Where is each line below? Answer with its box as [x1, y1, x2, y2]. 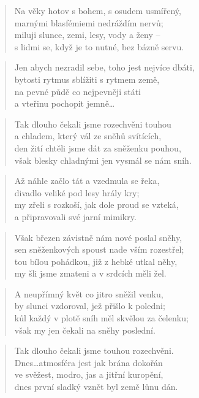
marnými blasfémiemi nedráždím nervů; [14, 16, 163, 29]
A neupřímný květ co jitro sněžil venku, [14, 287, 163, 300]
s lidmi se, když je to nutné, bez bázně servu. [14, 40, 184, 53]
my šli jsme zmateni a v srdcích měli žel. [14, 267, 167, 280]
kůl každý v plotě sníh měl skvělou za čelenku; [14, 312, 189, 324]
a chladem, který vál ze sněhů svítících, [14, 129, 162, 142]
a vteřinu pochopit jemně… [14, 97, 115, 110]
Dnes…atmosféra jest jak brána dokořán [14, 356, 163, 369]
